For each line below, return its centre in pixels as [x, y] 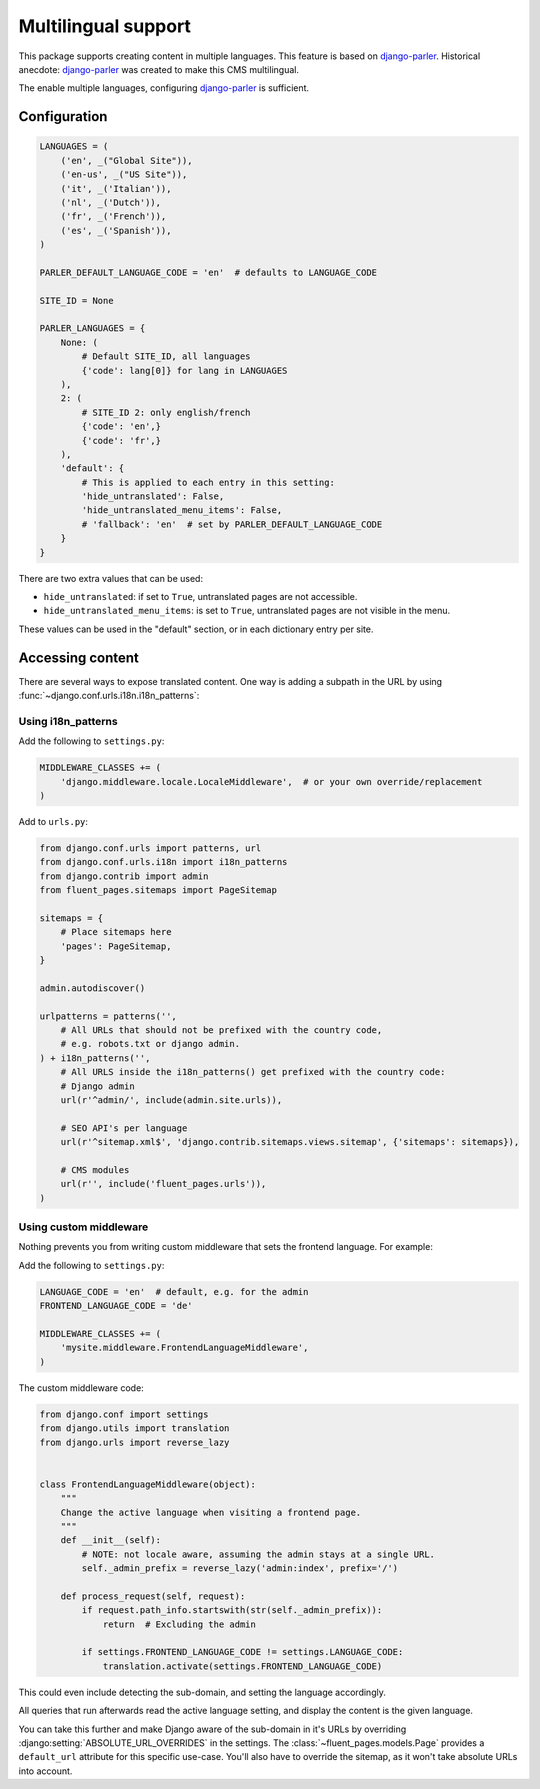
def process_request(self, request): [153, 1596]
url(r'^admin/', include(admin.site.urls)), [171, 1100]
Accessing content [79, 657]
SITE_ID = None [76, 300]
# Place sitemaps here [116, 932]
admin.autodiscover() [92, 988]
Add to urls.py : [53, 821]
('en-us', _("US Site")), [124, 174]
